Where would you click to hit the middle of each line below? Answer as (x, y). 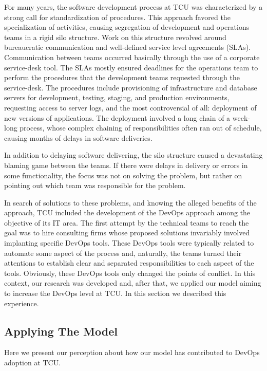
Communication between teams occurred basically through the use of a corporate (132, 57)
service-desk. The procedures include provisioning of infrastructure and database (131, 87)
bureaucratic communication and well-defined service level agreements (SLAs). (128, 47)
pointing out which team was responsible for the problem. (95, 185)
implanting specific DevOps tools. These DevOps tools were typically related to (129, 243)
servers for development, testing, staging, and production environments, (117, 97)
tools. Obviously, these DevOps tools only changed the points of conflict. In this (130, 273)
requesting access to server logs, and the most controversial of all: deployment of (130, 107)
